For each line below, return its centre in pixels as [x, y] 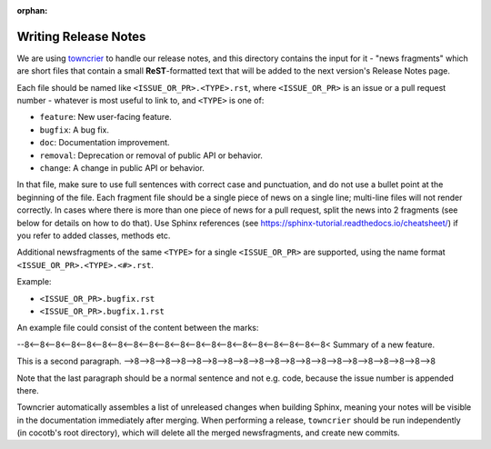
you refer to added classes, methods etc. [94, 235]
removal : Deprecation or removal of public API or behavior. [151, 155]
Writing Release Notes [81, 36]
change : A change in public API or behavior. [122, 168]
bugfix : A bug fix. [74, 130]
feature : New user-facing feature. [105, 117]
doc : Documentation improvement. [105, 143]
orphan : [32, 10]
